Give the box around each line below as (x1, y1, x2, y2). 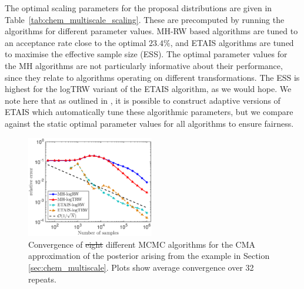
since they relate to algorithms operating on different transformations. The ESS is (5, 71, 300, 83)
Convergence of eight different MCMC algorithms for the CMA (28, 238, 256, 250)
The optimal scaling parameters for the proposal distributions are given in (5, 2, 272, 14)
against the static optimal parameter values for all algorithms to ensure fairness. (5, 117, 294, 129)
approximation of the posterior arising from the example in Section (28, 249, 270, 262)
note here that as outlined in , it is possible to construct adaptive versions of (5, 94, 280, 106)
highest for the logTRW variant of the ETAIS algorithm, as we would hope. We (5, 83, 292, 95)
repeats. (28, 272, 56, 285)
